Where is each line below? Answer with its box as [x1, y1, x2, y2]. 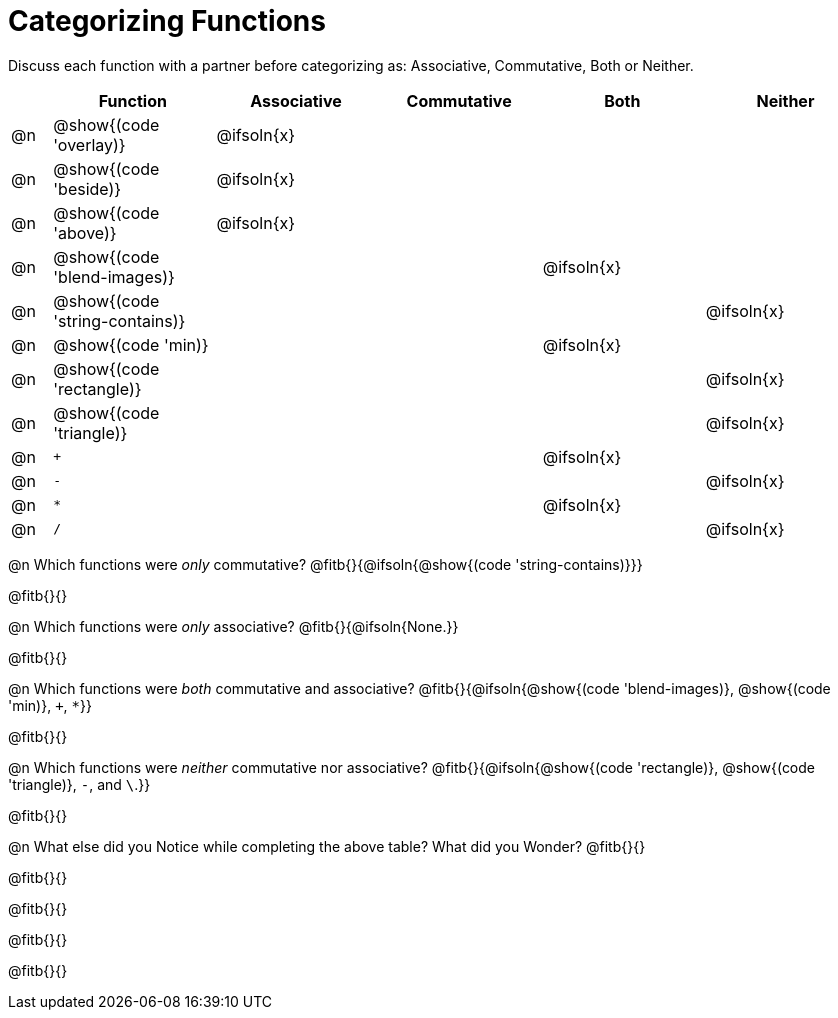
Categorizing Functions [8, 4, 326, 38]
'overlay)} [53, 134, 126, 155]
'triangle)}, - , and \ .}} [8, 775, 151, 793]
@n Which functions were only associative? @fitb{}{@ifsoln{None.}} [8, 617, 459, 635]
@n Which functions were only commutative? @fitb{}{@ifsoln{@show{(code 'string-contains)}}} [8, 555, 643, 573]
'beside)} [53, 178, 122, 199]
